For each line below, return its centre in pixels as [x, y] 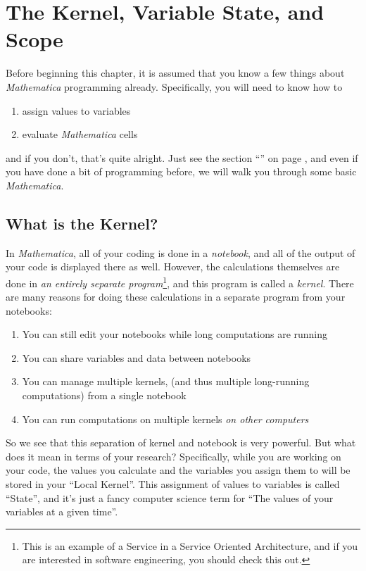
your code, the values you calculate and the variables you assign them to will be [178, 470]
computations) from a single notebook [104, 395]
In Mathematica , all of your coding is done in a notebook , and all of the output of [181, 252]
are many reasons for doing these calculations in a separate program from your [176, 297]
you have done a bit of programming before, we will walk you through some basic [181, 171]
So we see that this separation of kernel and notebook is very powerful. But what [181, 443]
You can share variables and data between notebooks [137, 357]
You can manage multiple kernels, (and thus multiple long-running [166, 381]
